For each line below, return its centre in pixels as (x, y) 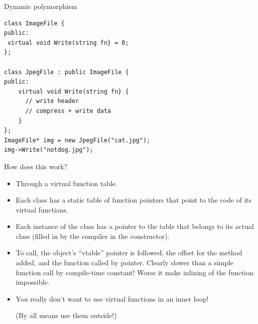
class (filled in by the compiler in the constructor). (93, 236)
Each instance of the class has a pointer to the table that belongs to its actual (135, 226)
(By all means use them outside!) (66, 315)
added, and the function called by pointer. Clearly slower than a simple (125, 263)
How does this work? (36, 166)
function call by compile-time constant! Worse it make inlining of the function (134, 272)
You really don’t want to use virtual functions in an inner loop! (112, 298)
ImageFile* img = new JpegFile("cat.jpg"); (77, 140)
